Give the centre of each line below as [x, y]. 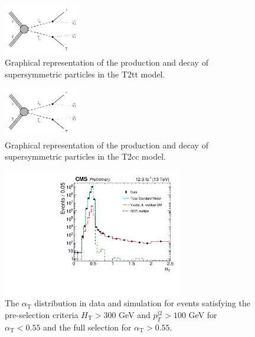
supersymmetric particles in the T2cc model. [85, 156]
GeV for [203, 314]
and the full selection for [87, 327]
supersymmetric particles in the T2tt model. [85, 74]
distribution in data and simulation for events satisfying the [142, 303]
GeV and [135, 314]
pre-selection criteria [42, 314]
